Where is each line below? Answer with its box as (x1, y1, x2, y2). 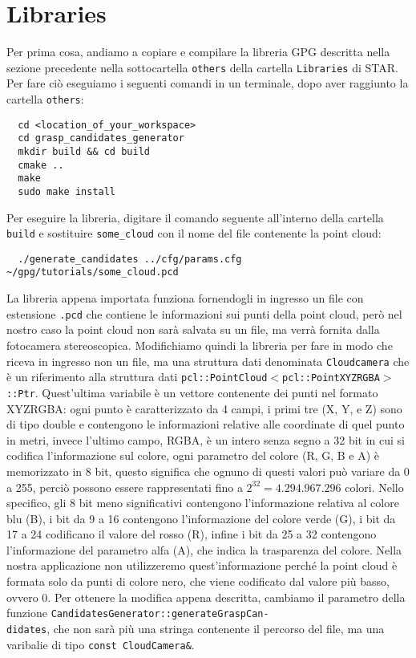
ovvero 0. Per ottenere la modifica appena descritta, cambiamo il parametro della (6, 588, 406, 605)
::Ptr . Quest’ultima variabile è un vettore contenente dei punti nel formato (6, 384, 378, 400)
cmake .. (18, 159, 64, 171)
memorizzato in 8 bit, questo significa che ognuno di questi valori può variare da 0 (6, 462, 410, 479)
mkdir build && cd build (18, 145, 150, 157)
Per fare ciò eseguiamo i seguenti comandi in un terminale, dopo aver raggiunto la (6, 75, 409, 91)
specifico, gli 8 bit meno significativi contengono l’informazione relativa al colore (6, 494, 399, 511)
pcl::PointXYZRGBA (282, 372, 380, 384)
